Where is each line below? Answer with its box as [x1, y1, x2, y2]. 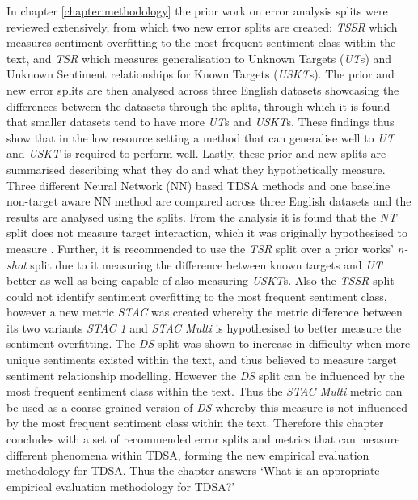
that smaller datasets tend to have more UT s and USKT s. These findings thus [6, 113, 395, 130]
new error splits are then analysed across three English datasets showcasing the [6, 81, 399, 98]
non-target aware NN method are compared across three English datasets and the [6, 193, 412, 210]
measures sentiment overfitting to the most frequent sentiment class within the [6, 34, 396, 51]
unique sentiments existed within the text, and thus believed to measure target [6, 351, 398, 368]
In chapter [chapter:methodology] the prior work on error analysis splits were [6, 2, 388, 19]
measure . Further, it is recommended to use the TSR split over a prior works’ [6, 239, 394, 256]
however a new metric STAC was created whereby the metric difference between [6, 303, 403, 320]
